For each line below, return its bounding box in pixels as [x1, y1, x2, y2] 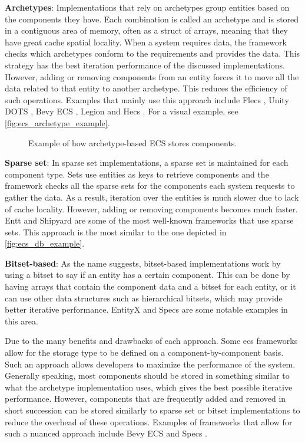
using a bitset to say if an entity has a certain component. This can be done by [5, 268, 290, 281]
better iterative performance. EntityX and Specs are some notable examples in [5, 303, 288, 316]
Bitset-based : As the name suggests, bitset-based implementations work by [5, 257, 281, 269]
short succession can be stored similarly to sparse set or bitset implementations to [5, 404, 300, 416]
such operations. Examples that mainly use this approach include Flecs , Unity [5, 93, 289, 106]
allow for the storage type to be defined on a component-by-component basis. [5, 346, 284, 359]
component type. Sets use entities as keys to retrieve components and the [5, 168, 269, 180]
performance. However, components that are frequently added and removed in [5, 392, 286, 405]
